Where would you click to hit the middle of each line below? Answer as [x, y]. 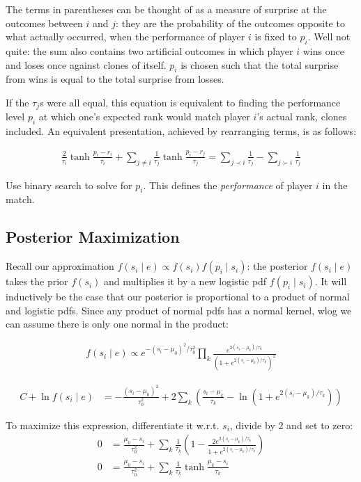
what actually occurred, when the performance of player [125, 37]
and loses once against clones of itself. [86, 64]
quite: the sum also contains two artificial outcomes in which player [149, 50]
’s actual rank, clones [302, 117]
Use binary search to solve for [69, 185]
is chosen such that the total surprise [260, 64]
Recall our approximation [60, 266]
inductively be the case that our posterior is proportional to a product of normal [178, 297]
